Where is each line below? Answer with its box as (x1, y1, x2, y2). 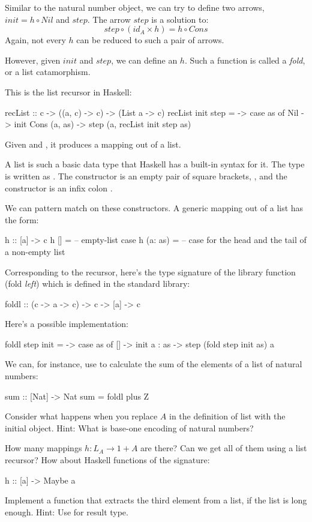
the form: (5, 213, 39, 226)
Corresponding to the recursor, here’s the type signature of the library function (5, 265, 296, 278)
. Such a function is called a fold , (184, 53, 305, 66)
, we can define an (111, 53, 178, 66)
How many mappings (5, 442, 82, 454)
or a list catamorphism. (5, 65, 91, 78)
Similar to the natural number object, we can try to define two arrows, (5, 1, 265, 13)
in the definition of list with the (169, 410, 286, 422)
